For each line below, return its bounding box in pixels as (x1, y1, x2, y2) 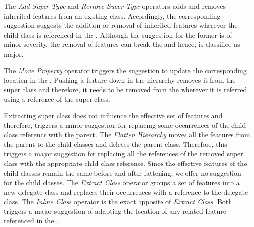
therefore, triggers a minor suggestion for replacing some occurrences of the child (4, 120, 246, 130)
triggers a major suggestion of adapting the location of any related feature (4, 206, 226, 216)
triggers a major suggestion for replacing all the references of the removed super (4, 148, 243, 159)
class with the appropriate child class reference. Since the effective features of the (4, 158, 247, 168)
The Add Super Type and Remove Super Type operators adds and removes (4, 1, 226, 11)
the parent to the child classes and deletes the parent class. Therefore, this (4, 139, 227, 149)
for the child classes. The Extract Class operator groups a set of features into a (4, 177, 240, 187)
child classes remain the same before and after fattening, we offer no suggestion (4, 167, 241, 178)
